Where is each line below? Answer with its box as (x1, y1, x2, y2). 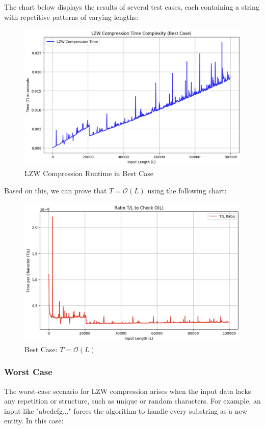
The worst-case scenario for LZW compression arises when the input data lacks (4, 385, 251, 396)
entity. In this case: (4, 415, 64, 426)
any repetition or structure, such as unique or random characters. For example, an (4, 395, 261, 406)
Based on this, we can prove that (4, 185, 107, 195)
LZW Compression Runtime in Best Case (24, 167, 153, 178)
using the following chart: (147, 185, 227, 195)
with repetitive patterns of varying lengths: (4, 11, 139, 22)
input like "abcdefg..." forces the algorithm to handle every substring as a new (4, 405, 247, 416)
